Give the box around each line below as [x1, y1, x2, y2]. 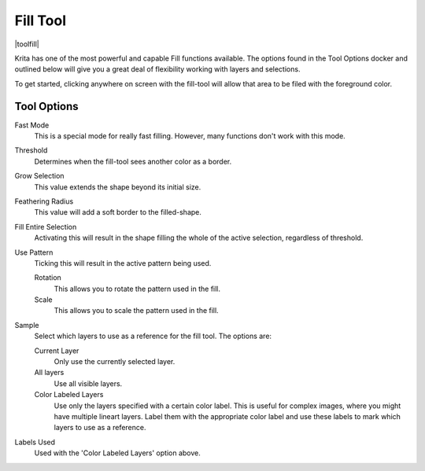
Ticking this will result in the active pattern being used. [34, 258, 212, 267]
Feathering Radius [14, 197, 74, 206]
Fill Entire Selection [14, 222, 77, 231]
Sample [14, 320, 39, 329]
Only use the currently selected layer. [54, 357, 176, 366]
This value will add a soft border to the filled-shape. [34, 208, 202, 217]
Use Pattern [14, 248, 54, 257]
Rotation [34, 273, 62, 282]
